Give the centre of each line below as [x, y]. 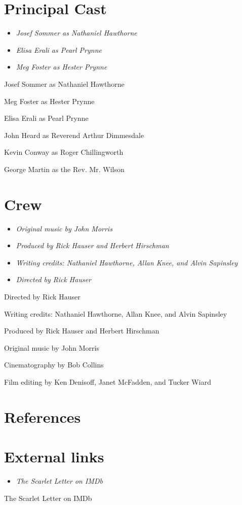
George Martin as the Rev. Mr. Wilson [64, 169]
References [43, 416]
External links [54, 457]
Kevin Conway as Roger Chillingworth [64, 152]
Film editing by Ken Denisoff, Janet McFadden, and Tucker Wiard [108, 381]
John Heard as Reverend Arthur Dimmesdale [74, 135]
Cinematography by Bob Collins [54, 365]
